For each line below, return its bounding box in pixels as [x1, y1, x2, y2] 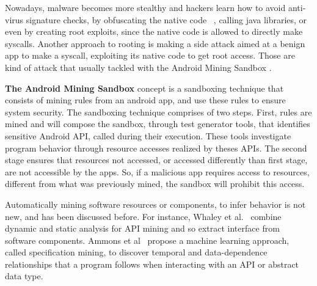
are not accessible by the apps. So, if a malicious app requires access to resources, [5, 165, 310, 178]
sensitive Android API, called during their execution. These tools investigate [5, 129, 291, 142]
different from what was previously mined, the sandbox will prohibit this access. [5, 177, 305, 190]
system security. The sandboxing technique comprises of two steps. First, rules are [5, 105, 312, 118]
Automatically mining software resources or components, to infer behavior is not [5, 197, 306, 210]
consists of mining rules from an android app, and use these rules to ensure [5, 94, 286, 106]
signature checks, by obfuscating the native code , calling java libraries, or [26, 13, 307, 26]
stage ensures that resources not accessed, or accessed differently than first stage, [5, 153, 308, 166]
